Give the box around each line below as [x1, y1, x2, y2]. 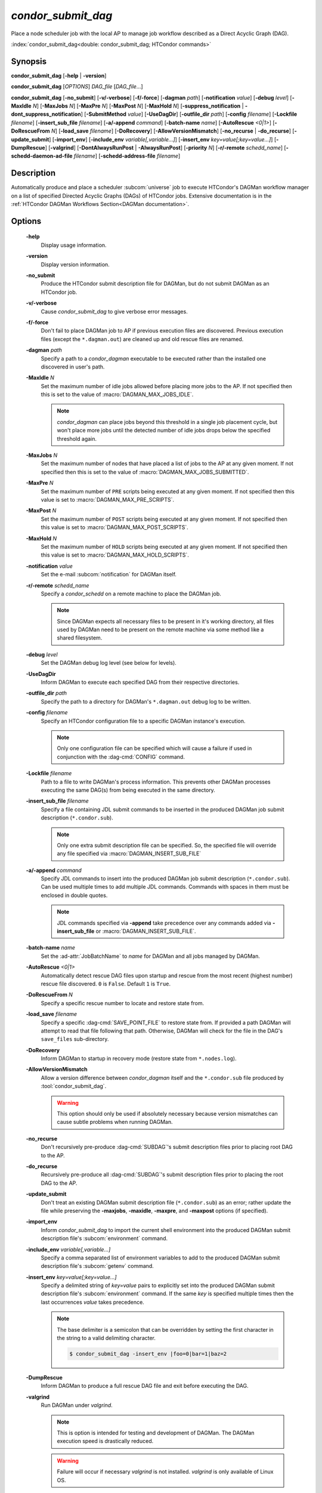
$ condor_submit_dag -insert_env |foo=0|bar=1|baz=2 [69, 1350, 227, 1357]
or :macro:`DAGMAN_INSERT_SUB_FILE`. [95, 927, 196, 935]
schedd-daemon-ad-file [11, 152, 73, 159]
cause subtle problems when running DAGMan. [57, 1119, 173, 1126]
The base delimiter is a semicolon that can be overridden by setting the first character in [57, 1326, 274, 1333]
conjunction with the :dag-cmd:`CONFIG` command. [57, 753, 185, 760]
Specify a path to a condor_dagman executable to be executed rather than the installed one [41, 355, 267, 362]
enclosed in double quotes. [41, 892, 108, 899]
